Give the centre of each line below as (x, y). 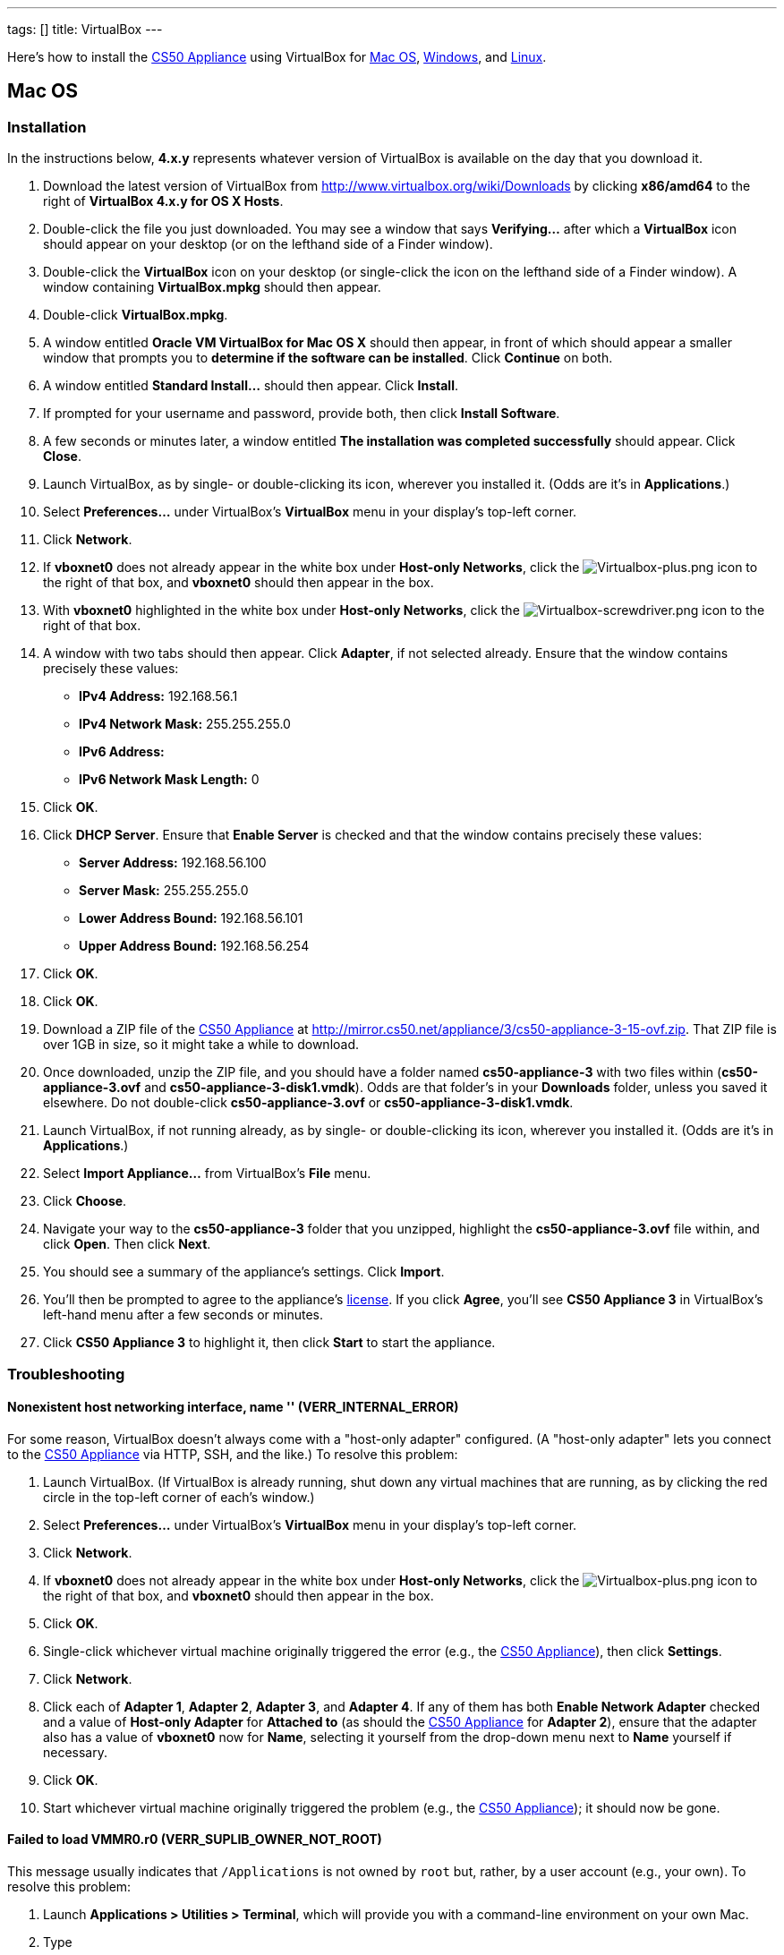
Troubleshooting (66, 1374)
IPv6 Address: (122, 752)
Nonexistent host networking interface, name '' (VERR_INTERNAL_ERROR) (233, 1407)
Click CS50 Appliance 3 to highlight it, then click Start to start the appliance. (269, 1343)
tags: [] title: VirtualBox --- (85, 29)
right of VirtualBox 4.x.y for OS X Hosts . (163, 201)
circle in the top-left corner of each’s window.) (179, 1497)
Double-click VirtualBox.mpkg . (136, 315)
